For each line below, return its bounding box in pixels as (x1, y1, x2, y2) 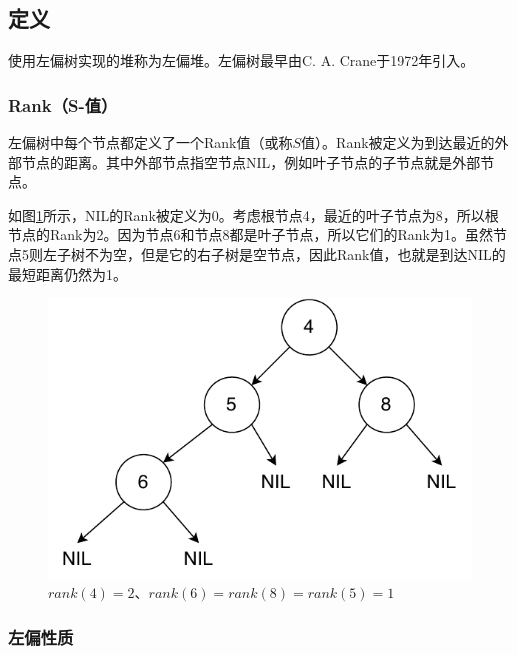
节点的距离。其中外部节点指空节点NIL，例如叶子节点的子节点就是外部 (21, 151, 481, 172)
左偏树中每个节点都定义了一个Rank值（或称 (8, 132, 293, 153)
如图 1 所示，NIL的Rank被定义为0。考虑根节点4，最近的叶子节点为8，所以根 (8, 204, 499, 225)
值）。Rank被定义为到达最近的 (301, 132, 495, 153)
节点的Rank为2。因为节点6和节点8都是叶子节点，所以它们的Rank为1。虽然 (8, 224, 493, 245)
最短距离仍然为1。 (8, 263, 127, 284)
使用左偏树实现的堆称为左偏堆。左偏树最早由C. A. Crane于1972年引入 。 (8, 50, 475, 71)
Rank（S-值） (8, 92, 118, 117)
